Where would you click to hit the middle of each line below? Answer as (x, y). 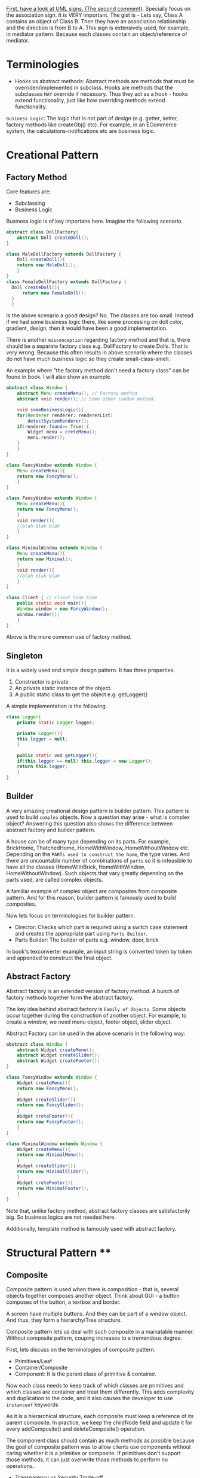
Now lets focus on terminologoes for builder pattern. (71, 915)
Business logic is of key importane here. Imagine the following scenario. (95, 221)
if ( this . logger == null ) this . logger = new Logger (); (85, 761)
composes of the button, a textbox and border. (64, 1302)
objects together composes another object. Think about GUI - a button (93, 1296)
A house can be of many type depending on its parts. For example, (88, 841)
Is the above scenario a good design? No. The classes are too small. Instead (100, 315)
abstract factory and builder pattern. (51, 830)
